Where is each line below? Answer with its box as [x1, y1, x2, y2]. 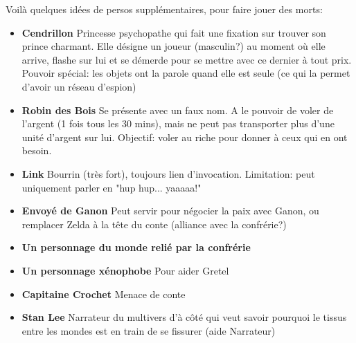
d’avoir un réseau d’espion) [21, 79, 136, 93]
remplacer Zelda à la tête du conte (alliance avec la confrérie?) [21, 216, 287, 231]
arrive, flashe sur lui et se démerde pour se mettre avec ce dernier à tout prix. [21, 52, 352, 66]
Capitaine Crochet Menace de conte [21, 286, 186, 301]
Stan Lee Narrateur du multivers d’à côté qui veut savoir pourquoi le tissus [21, 310, 347, 324]
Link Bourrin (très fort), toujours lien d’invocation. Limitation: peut [21, 166, 315, 180]
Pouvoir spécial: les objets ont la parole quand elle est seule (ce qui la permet [21, 66, 350, 80]
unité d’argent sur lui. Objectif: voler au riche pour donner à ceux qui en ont [21, 129, 348, 144]
